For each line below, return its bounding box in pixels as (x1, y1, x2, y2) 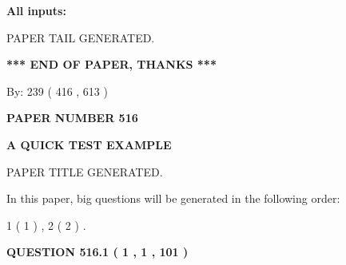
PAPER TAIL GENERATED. (6, 29, 155, 45)
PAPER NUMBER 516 (6, 109, 138, 126)
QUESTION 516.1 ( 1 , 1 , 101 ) (6, 243, 189, 260)
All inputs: (6, 2, 66, 18)
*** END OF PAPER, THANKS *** (6, 56, 217, 73)
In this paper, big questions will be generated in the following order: (6, 190, 340, 207)
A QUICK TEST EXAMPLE (6, 136, 172, 152)
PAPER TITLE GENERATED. (6, 163, 163, 180)
